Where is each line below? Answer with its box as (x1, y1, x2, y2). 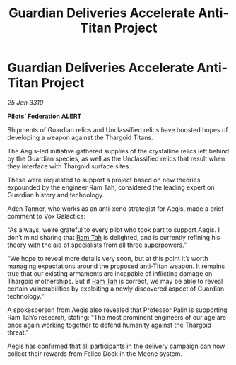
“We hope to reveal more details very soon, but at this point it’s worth (7, 254, 208, 262)
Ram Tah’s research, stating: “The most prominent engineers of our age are (7, 313, 227, 321)
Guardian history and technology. (7, 190, 105, 199)
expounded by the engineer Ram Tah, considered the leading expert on (7, 182, 215, 192)
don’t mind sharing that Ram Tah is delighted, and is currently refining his (7, 233, 220, 241)
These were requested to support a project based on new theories (7, 175, 201, 184)
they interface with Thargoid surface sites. (7, 161, 131, 170)
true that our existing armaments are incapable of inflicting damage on (7, 269, 213, 277)
